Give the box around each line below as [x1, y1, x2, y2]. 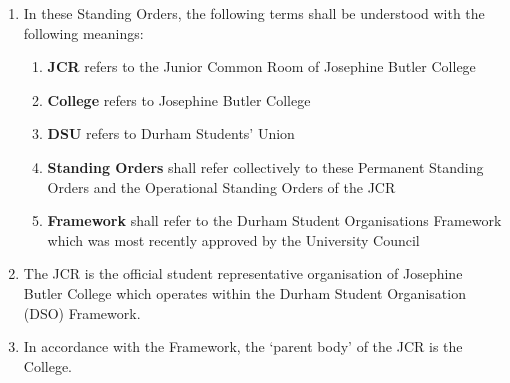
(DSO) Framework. [23, 302, 141, 323]
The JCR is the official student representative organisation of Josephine [23, 263, 463, 284]
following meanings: [23, 22, 144, 43]
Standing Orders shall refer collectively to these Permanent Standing [47, 156, 484, 177]
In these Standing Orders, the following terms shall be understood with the [23, 3, 485, 23]
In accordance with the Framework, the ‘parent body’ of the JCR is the [23, 336, 463, 357]
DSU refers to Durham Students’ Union [47, 123, 295, 144]
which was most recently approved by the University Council [47, 229, 420, 250]
